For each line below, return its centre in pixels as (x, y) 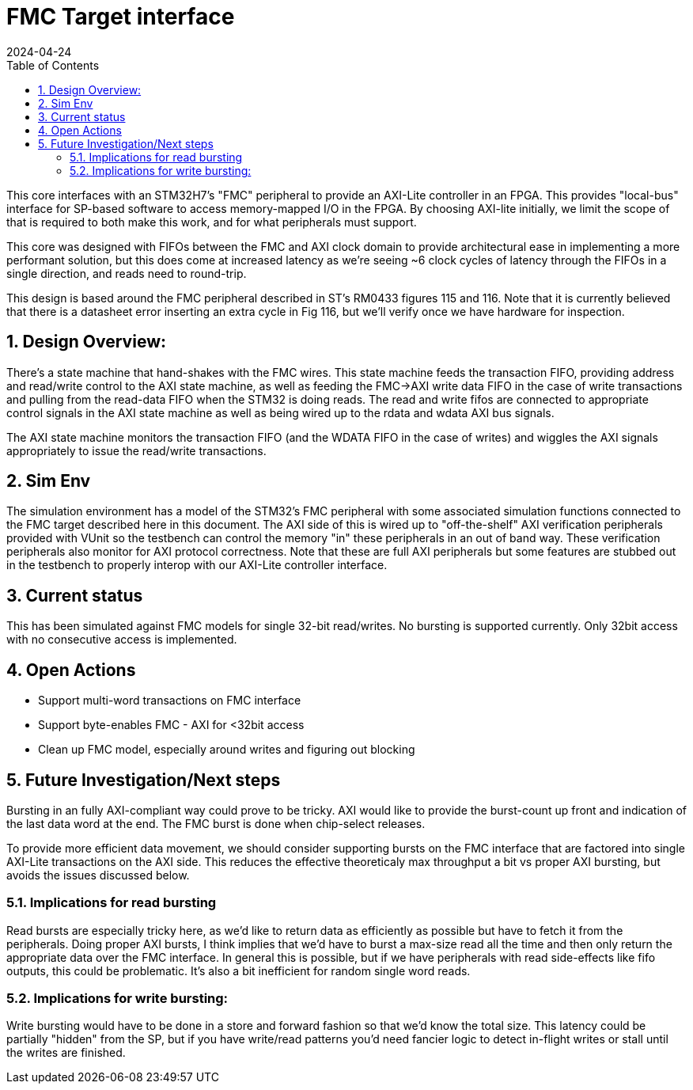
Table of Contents (53, 65)
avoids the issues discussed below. (98, 875)
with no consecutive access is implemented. (122, 640)
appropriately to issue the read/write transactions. (136, 450)
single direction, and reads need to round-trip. (127, 273)
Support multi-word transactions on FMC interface (170, 701)
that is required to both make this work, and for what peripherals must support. (212, 222)
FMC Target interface (121, 17)
